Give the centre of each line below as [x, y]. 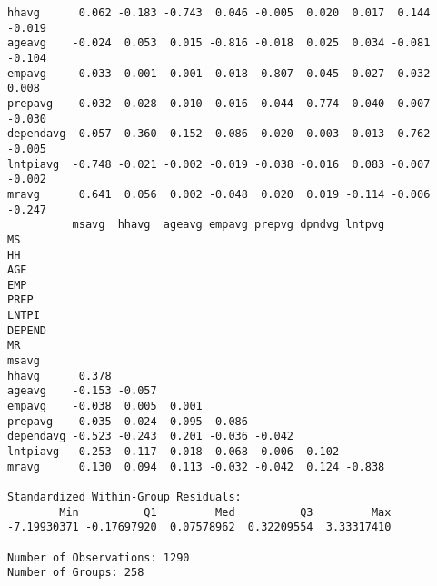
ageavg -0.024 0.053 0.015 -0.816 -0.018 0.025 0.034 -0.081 [219, 43]
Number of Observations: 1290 [99, 557]
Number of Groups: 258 [76, 573]
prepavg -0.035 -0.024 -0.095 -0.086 [128, 421]
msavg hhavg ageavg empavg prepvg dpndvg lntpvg [228, 225]
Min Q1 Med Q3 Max [225, 512]
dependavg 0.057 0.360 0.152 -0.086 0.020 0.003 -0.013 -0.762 [219, 134]
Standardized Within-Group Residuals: [124, 497]
